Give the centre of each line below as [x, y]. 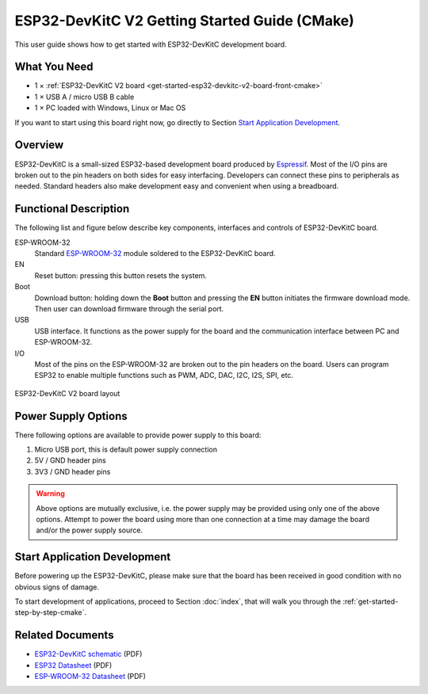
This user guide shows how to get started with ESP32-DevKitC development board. [151, 44]
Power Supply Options [71, 416]
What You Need [54, 67]
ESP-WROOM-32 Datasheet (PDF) [90, 677]
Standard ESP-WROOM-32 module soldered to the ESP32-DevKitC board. [155, 253]
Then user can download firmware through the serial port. [129, 308]
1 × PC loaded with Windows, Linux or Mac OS [110, 108]
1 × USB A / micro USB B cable [84, 97]
